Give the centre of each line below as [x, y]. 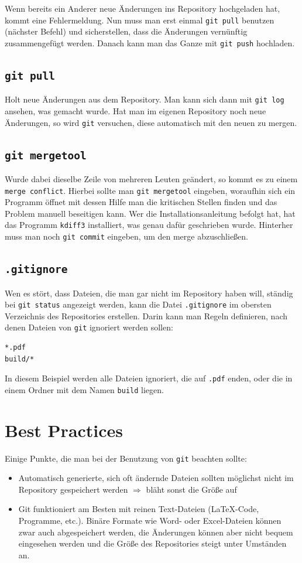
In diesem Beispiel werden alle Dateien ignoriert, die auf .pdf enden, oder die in [149, 378]
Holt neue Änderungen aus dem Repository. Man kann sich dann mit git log [145, 99]
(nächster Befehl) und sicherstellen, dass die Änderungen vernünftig [126, 31]
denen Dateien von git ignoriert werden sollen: [89, 327]
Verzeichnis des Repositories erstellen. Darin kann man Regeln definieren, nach [146, 315]
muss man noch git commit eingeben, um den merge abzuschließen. [127, 236]
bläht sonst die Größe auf [191, 489]
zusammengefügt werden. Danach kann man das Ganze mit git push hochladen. [150, 42]
